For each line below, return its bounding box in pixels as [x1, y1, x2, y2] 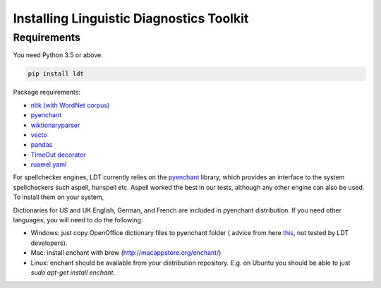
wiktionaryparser [30, 121, 80, 129]
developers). [30, 239, 68, 247]
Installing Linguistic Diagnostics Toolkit [13, 11, 249, 26]
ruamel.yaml [30, 160, 67, 169]
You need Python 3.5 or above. [13, 51, 103, 59]
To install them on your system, [13, 193, 104, 201]
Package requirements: [13, 88, 81, 97]
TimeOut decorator [30, 150, 86, 159]
